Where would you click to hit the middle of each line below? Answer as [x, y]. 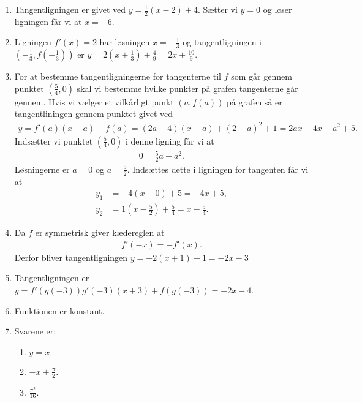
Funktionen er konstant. [59, 310]
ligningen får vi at [48, 21]
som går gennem [262, 76]
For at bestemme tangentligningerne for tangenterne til [118, 76]
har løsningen [125, 42]
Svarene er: [35, 331]
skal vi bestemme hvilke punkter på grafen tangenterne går [187, 88]
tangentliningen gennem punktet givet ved [94, 114]
